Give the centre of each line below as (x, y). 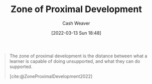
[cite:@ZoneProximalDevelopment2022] (51, 76)
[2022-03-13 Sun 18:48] (76, 33)
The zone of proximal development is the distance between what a (78, 56)
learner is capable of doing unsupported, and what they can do (75, 61)
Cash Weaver (76, 23)
